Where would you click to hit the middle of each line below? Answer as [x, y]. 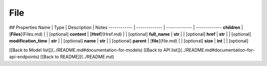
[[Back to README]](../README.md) [77, 57]
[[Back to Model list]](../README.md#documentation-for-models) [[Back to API [90, 50]
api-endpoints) [24, 57]
